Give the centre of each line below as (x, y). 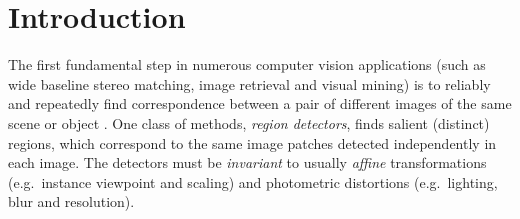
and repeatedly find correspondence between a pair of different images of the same (260, 103)
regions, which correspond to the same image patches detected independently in (252, 142)
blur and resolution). (71, 201)
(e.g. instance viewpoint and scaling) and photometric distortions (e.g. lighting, (253, 181)
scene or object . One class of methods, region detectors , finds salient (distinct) (249, 122)
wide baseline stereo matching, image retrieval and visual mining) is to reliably (249, 83)
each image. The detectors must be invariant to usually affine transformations (247, 162)
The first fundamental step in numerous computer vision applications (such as (247, 64)
